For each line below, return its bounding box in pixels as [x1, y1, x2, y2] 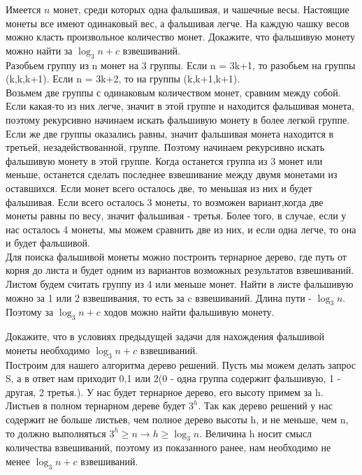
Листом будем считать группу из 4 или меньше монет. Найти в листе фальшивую [6, 277, 354, 291]
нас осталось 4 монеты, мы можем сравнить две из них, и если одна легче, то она [6, 221, 356, 236]
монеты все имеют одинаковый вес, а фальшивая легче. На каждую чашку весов [6, 15, 349, 30]
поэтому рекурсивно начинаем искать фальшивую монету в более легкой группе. [6, 112, 350, 126]
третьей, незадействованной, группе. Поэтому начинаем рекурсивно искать [6, 140, 325, 154]
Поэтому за [6, 305, 54, 319]
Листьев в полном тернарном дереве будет [6, 398, 186, 413]
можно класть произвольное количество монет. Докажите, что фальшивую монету [6, 29, 356, 44]
